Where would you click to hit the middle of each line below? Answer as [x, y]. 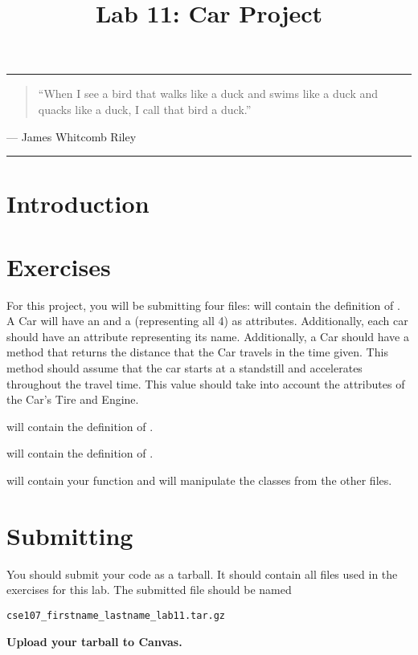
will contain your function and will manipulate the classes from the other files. [199, 480]
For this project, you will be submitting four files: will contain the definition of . [203, 305]
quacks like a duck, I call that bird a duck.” [145, 109]
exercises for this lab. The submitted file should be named [149, 590]
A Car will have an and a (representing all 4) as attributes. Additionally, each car [207, 321]
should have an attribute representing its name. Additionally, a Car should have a [208, 336]
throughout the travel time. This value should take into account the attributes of [206, 383]
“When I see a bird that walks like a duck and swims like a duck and [208, 94]
